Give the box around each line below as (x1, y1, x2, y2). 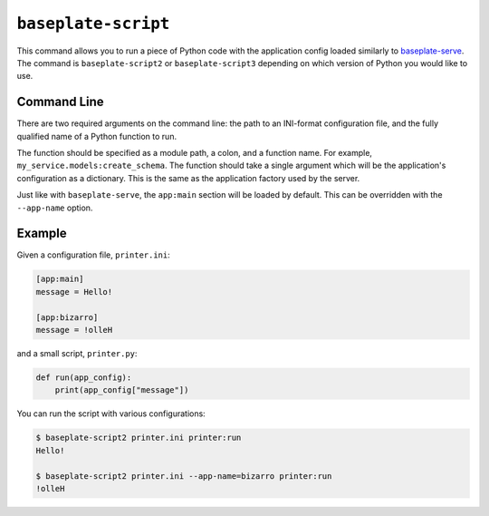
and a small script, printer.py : (16, 348, 138, 359)
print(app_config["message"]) (54, 385, 189, 395)
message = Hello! (35, 287, 113, 297)
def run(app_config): (35, 373, 132, 383)
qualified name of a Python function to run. (16, 131, 177, 141)
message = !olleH (35, 325, 113, 336)
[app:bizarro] (35, 312, 99, 322)
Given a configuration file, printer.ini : (16, 249, 171, 260)
